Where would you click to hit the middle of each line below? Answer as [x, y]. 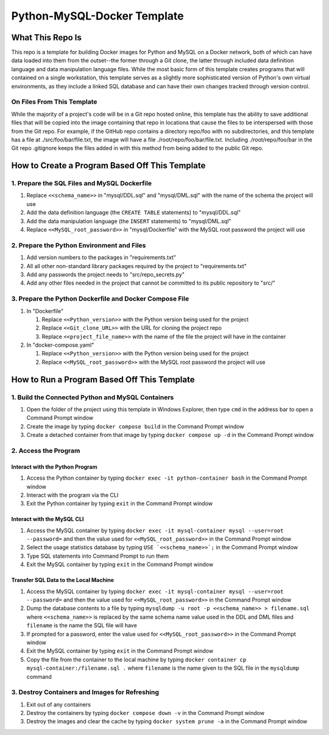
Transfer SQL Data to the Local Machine [63, 580]
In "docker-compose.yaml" [60, 345]
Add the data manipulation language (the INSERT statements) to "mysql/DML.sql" [129, 221]
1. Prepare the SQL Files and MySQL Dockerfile [82, 183]
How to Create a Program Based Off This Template [108, 165]
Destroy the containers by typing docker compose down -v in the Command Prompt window [146, 713]
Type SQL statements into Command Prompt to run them [97, 556]
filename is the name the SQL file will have [82, 625]
